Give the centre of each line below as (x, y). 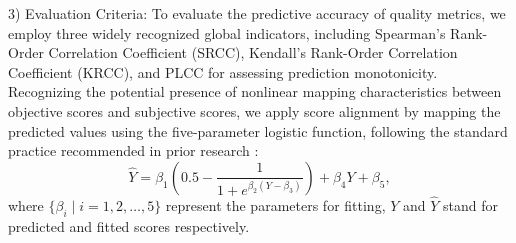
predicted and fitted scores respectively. (129, 225)
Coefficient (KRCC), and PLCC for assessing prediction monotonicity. (223, 71)
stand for (471, 204)
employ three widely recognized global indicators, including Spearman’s (227, 32)
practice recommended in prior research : (133, 150)
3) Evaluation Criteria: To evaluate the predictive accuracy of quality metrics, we (257, 13)
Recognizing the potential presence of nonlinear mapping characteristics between (255, 91)
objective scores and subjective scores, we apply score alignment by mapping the (254, 110)
